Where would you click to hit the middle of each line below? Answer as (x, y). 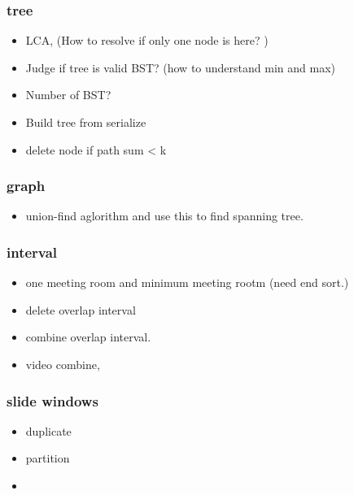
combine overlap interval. (88, 337)
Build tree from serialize (86, 122)
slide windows (52, 400)
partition (48, 458)
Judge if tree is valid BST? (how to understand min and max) (180, 67)
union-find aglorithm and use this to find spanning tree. (164, 216)
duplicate (48, 430)
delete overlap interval (81, 309)
